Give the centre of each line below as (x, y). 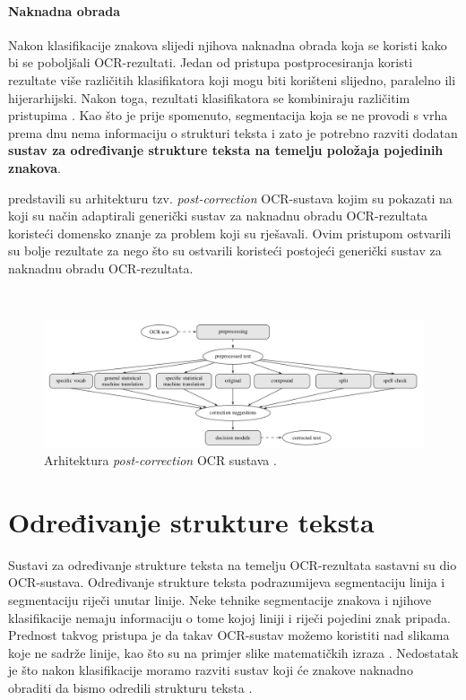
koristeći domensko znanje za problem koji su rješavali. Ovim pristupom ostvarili (230, 233)
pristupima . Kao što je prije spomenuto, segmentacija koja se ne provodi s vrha (228, 115)
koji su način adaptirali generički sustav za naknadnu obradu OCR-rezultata (218, 216)
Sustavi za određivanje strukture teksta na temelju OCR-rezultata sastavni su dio (233, 564)
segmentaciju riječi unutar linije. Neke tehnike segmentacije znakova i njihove (220, 600)
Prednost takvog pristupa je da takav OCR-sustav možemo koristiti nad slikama (229, 635)
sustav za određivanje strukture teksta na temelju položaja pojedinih (226, 150)
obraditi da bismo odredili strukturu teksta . (130, 688)
